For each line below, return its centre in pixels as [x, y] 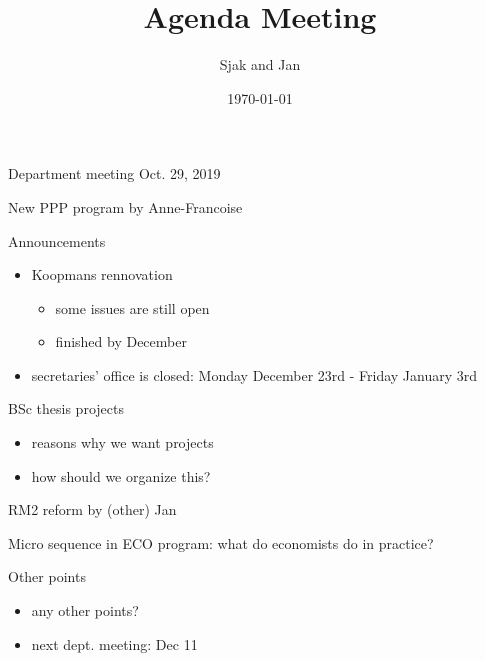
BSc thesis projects [66, 408]
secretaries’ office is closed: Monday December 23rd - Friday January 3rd [254, 374]
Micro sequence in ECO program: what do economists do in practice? [221, 542]
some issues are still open [132, 307]
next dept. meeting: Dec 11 [114, 643]
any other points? [85, 610]
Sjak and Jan [260, 64]
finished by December [121, 341]
